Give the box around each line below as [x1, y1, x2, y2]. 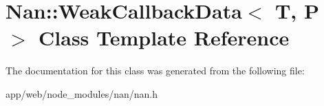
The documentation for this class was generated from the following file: [6, 63, 305, 78]
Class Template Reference [39, 23, 290, 52]
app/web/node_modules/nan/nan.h [6, 86, 158, 100]
